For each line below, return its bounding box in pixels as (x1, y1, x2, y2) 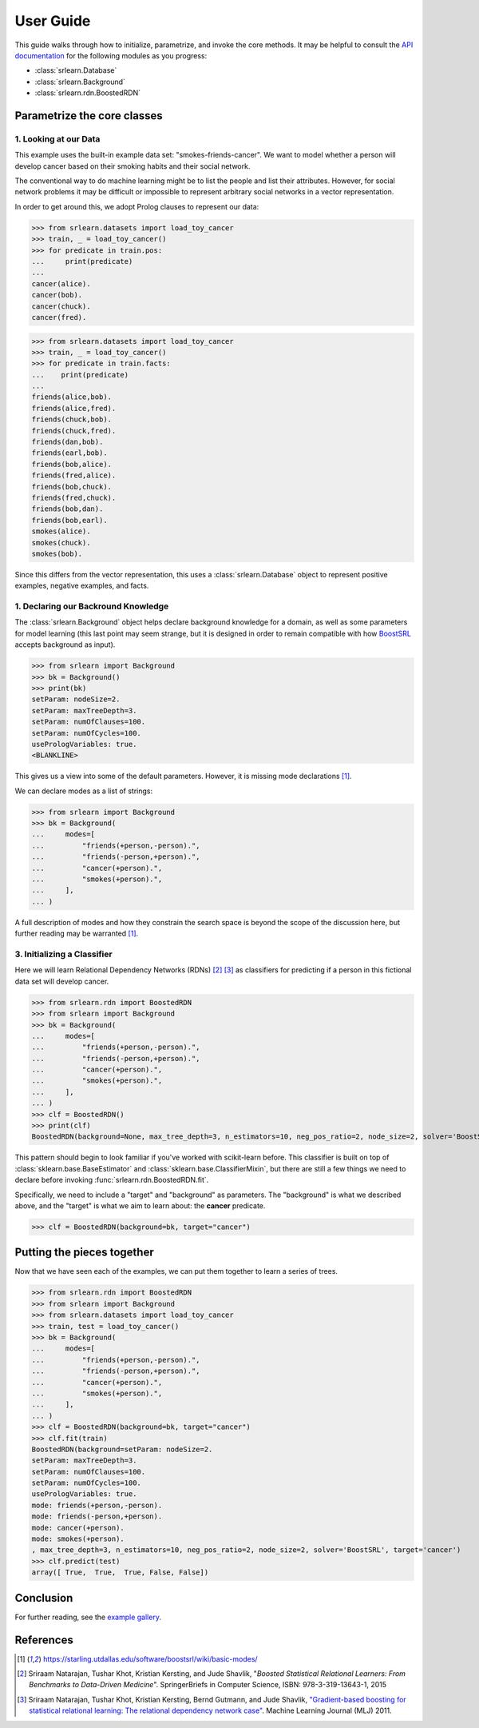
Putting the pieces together (14, 1246, 155, 1259)
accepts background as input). (14, 640, 116, 649)
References (14, 1633, 73, 1646)
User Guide (14, 12, 91, 30)
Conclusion (14, 1591, 73, 1605)
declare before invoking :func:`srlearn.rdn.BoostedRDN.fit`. (14, 1175, 209, 1185)
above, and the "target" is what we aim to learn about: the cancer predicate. (14, 1200, 266, 1211)
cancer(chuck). (31, 301, 91, 311)
